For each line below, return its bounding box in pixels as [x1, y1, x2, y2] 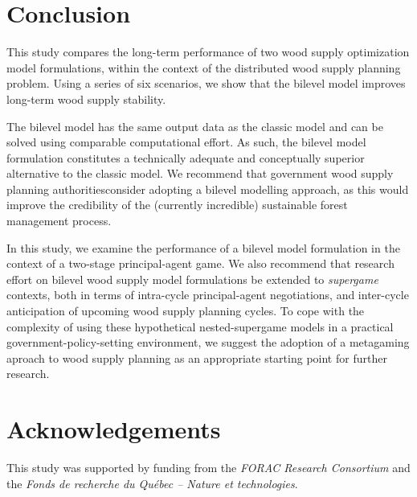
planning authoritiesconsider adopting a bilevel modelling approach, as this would [6, 180, 409, 197]
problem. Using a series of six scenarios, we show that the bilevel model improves [6, 75, 406, 92]
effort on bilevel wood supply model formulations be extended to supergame [6, 270, 378, 287]
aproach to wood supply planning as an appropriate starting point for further [6, 349, 387, 366]
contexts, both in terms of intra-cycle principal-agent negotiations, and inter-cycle [6, 286, 409, 303]
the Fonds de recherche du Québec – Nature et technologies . [6, 474, 298, 491]
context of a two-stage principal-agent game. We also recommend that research [6, 255, 395, 272]
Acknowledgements [6, 413, 221, 446]
